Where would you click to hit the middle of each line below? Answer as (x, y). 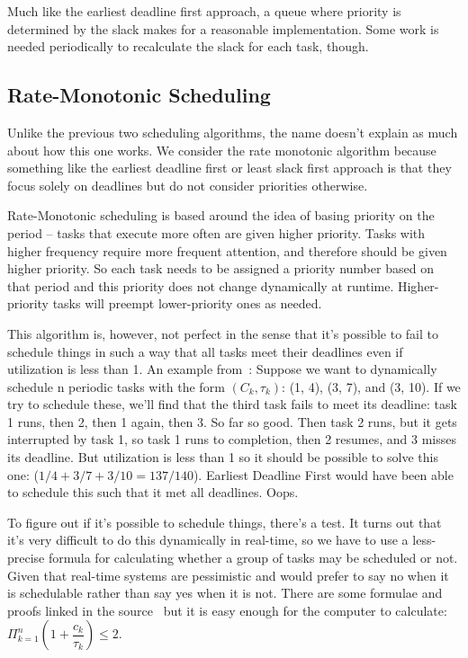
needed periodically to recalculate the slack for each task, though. (188, 46)
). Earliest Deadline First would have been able (323, 474)
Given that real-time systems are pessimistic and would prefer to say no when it (228, 575)
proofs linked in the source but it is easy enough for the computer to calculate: (227, 610)
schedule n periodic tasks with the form (116, 386)
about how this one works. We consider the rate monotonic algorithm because (222, 150)
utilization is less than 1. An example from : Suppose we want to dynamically (222, 369)
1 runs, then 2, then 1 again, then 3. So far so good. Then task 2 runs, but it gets (232, 421)
